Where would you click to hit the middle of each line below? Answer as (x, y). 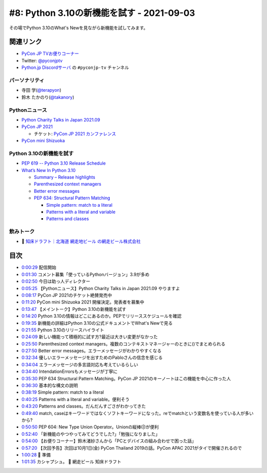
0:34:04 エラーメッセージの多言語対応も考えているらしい (80, 364)
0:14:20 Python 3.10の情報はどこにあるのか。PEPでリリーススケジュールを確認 (102, 316)
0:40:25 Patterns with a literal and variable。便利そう (76, 399)
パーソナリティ (27, 80)
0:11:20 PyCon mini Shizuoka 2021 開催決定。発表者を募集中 (83, 302)
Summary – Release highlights (65, 177)
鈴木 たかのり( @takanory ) (48, 97)
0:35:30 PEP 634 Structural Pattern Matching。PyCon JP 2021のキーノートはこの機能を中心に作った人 (126, 378)
